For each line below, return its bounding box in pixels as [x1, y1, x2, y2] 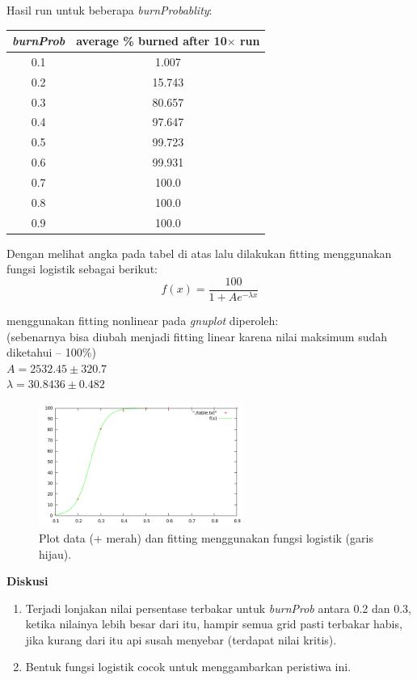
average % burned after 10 [76, 32, 227, 49]
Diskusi [6, 572, 48, 589]
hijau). [39, 545, 72, 562]
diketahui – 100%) [6, 344, 96, 361]
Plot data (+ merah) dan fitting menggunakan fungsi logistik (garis [39, 529, 373, 546]
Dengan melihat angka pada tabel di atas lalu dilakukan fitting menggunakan [6, 244, 392, 261]
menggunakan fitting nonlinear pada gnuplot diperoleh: [6, 312, 279, 329]
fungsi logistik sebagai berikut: [6, 260, 158, 277]
